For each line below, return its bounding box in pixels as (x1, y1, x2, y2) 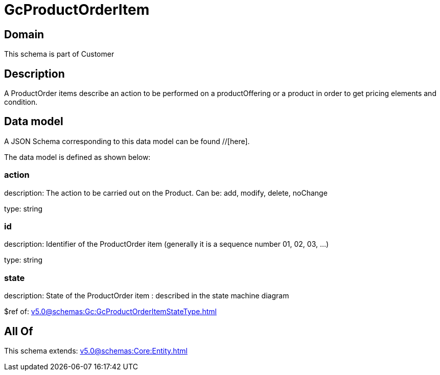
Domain (4, 28, 44, 41)
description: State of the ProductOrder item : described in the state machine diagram (4, 291, 289, 300)
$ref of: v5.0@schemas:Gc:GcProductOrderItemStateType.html (4, 307, 217, 316)
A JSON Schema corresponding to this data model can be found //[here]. (4, 136, 250, 146)
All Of (4, 324, 33, 338)
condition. (4, 98, 38, 107)
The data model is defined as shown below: (4, 152, 151, 161)
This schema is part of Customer (4, 50, 114, 59)
